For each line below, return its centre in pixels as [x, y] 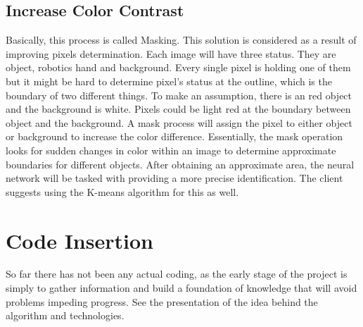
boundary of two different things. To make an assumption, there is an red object [179, 95]
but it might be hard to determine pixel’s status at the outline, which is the [169, 81]
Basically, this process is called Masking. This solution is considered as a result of [181, 40]
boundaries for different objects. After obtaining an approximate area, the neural [180, 164]
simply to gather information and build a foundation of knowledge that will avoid [181, 288]
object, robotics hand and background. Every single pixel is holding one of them [178, 67]
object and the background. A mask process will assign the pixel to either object [179, 122]
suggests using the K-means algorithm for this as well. [122, 191]
